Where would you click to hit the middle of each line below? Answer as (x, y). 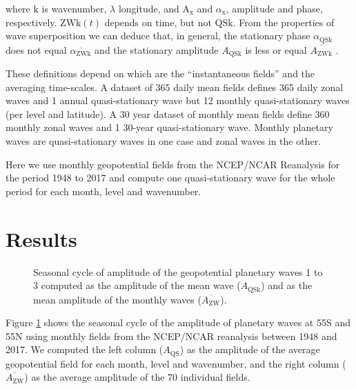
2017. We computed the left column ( (85, 349)
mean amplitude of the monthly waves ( (117, 299)
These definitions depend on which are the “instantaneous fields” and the (160, 73)
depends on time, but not (158, 22)
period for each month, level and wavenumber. (103, 191)
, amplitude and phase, (274, 8)
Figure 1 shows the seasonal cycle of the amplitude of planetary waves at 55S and (178, 322)
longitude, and (149, 8)
